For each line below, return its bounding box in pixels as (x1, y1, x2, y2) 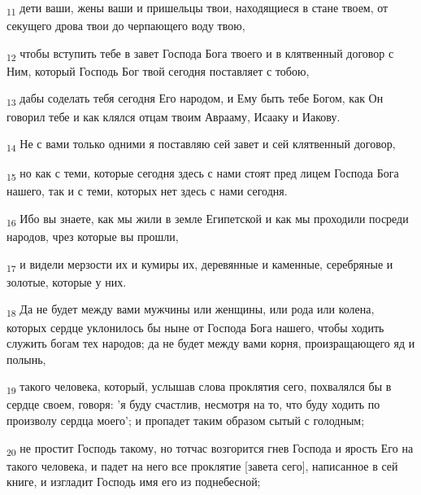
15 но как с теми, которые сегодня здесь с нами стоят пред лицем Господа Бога (7, 164, 399, 184)
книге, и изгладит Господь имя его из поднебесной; (7, 473, 261, 490)
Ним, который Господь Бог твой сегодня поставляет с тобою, (7, 62, 310, 79)
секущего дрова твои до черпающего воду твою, (7, 17, 245, 34)
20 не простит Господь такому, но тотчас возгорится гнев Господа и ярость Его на (7, 439, 414, 458)
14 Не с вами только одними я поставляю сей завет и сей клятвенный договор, (7, 135, 396, 154)
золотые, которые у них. (7, 273, 127, 290)
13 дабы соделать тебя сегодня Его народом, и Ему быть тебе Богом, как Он (7, 90, 384, 109)
